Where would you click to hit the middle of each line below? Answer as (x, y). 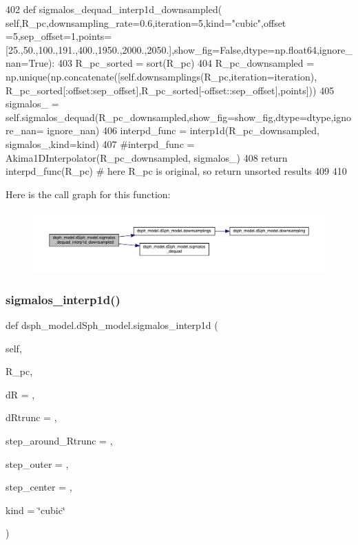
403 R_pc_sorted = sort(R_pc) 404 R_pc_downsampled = (186, 63)
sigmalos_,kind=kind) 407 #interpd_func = (100, 143)
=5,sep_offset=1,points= (59, 36)
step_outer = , (37, 463)
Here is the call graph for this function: (88, 194)
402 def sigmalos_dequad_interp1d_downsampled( (114, 9)
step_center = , (39, 487)
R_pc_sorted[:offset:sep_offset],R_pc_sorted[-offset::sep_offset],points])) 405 (170, 90)
